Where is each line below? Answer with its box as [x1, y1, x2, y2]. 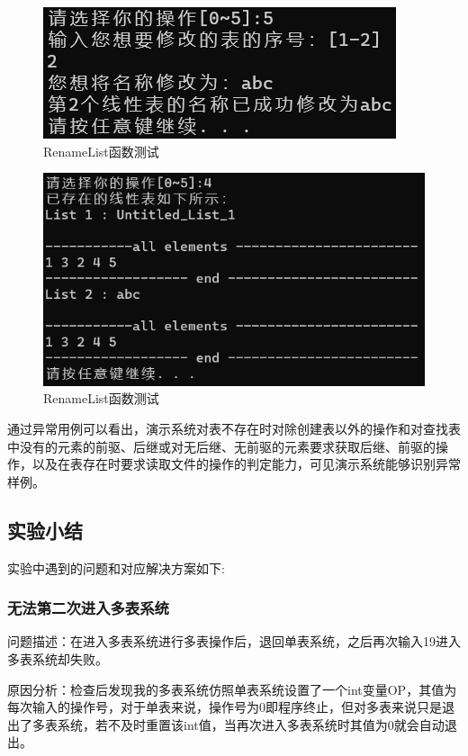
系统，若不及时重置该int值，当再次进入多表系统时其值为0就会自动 [57, 715, 445, 733]
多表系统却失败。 [7, 649, 108, 668]
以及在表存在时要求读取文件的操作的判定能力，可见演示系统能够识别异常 [31, 454, 461, 473]
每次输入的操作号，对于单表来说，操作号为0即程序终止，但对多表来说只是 [7, 697, 442, 716]
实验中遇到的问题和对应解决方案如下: [7, 558, 225, 577]
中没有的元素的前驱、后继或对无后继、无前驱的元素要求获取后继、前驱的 [7, 436, 436, 455]
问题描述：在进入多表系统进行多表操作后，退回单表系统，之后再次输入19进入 [7, 632, 461, 651]
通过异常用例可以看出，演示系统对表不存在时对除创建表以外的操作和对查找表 [7, 418, 461, 437]
